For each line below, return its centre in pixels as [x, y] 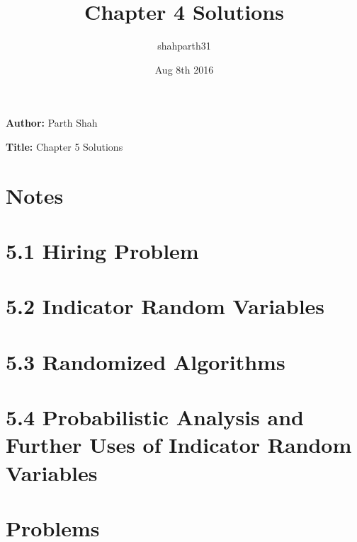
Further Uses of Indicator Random [179, 445]
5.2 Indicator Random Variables [165, 306]
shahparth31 [184, 46]
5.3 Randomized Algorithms [146, 361]
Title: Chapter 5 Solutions [64, 146]
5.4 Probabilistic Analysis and [155, 417]
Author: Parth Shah [52, 123]
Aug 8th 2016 [184, 69]
